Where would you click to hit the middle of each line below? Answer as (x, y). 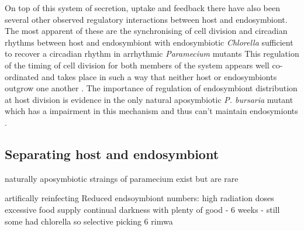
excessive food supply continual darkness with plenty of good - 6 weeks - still (142, 209)
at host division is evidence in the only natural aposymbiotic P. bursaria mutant (149, 99)
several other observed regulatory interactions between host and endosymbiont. (146, 19)
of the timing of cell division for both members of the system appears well (137, 65)
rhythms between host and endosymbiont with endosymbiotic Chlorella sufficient (149, 42)
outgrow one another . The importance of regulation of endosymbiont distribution (151, 88)
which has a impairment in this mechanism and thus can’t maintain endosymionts (151, 111)
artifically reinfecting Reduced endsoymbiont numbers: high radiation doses (139, 198)
